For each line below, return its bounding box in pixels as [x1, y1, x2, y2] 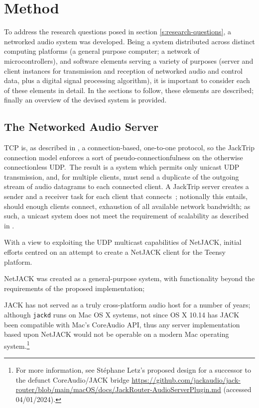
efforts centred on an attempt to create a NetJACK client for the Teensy [4, 247, 226, 257]
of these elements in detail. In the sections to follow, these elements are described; [4, 85, 254, 95]
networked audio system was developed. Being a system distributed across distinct [4, 36, 255, 46]
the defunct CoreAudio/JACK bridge [15, 374, 129, 385]
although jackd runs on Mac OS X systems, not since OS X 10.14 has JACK [4, 309, 240, 319]
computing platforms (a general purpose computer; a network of [4, 46, 200, 56]
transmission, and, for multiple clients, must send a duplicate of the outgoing [4, 171, 239, 182]
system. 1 [4, 339, 30, 351]
